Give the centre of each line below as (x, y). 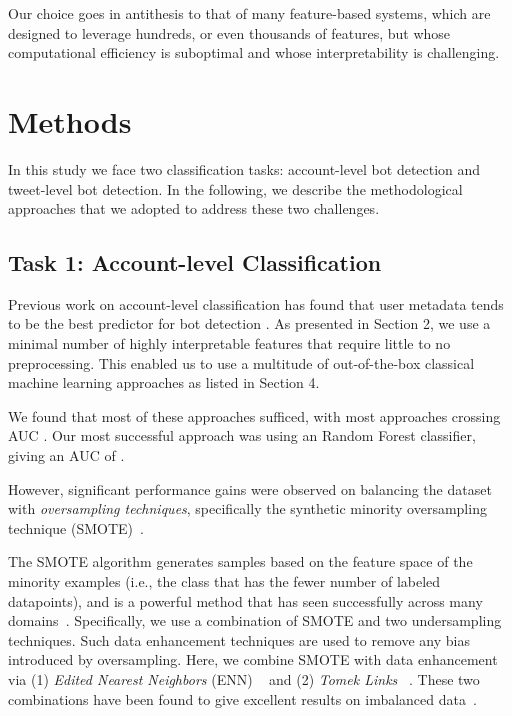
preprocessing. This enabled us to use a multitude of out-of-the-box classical (241, 362)
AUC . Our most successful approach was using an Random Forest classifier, (242, 435)
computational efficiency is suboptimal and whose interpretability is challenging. (254, 52)
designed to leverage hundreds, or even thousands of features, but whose (229, 32)
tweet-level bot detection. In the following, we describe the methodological (235, 188)
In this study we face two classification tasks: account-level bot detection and (244, 168)
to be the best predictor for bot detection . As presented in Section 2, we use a (249, 323)
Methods (70, 120)
